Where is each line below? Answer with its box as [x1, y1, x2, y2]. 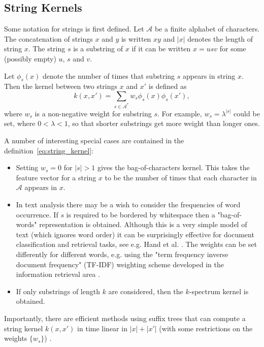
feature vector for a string [16, 172, 96, 182]
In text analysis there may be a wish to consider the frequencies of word [16, 199, 241, 210]
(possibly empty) [4, 53, 56, 64]
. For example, [157, 108, 202, 118]
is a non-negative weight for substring [35, 108, 152, 118]
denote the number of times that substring [42, 70, 175, 81]
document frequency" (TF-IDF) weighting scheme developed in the [16, 259, 224, 269]
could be [234, 108, 260, 118]
